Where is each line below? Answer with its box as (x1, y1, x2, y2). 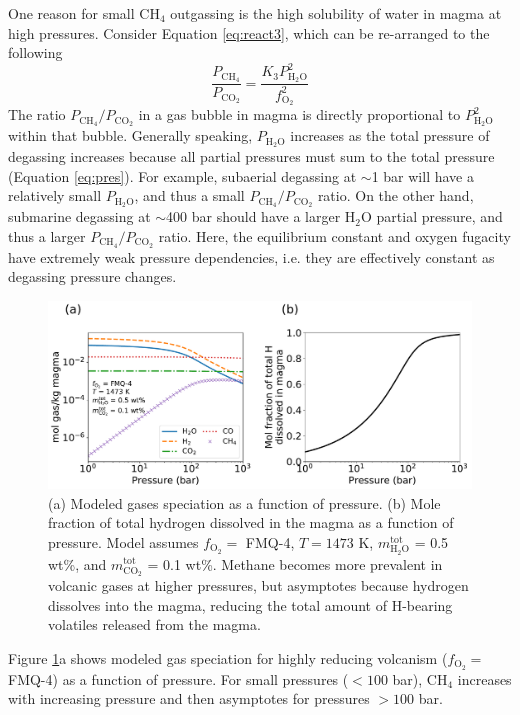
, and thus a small (134, 185, 245, 206)
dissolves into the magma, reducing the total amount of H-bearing (48, 594, 453, 615)
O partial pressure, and (360, 206, 503, 227)
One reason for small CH (8, 3, 160, 23)
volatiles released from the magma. (48, 614, 261, 635)
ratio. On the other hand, (317, 185, 474, 206)
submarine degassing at (8, 206, 151, 227)
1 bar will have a (371, 165, 474, 186)
